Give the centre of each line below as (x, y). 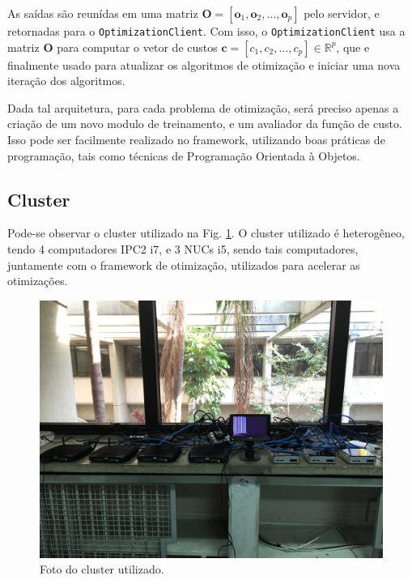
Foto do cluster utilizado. (102, 569)
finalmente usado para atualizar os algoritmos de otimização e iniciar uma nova (204, 64)
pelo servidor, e (342, 13)
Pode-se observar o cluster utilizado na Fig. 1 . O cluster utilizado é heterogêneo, (206, 233)
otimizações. (38, 281)
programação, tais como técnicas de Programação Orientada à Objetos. (184, 155)
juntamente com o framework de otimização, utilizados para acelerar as (184, 264)
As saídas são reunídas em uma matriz (103, 13)
